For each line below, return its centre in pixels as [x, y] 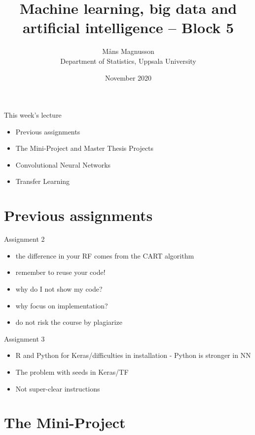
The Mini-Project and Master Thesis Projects [85, 148]
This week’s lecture [33, 115]
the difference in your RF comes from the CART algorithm [105, 255]
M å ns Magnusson [128, 51]
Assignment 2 [24, 239]
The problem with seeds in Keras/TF [72, 371]
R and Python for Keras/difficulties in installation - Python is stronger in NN [133, 355]
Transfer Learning [43, 181]
